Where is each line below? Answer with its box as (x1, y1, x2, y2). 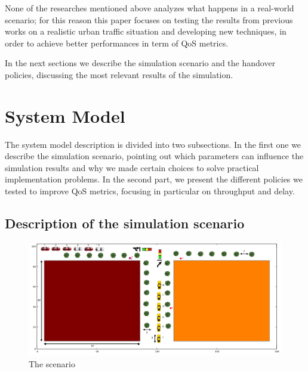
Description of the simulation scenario (5, 214, 245, 232)
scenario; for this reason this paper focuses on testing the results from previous (5, 13, 293, 26)
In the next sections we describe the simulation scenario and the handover (5, 57, 276, 69)
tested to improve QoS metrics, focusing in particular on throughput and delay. (5, 185, 295, 197)
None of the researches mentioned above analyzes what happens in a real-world (5, 2, 294, 14)
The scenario (29, 357, 75, 370)
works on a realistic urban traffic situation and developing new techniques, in (5, 25, 287, 38)
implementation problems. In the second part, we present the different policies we (5, 173, 303, 185)
